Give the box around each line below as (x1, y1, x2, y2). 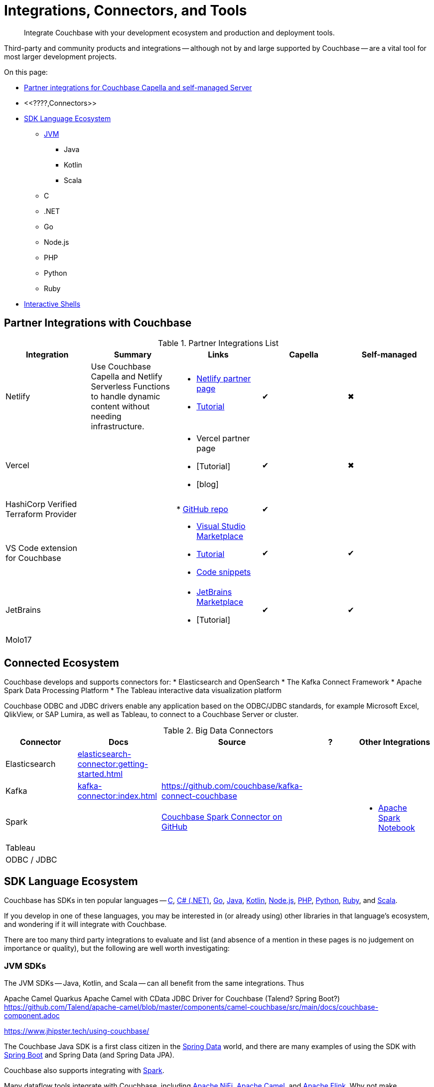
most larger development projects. (4, 52, 117, 61)
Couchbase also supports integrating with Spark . (4, 1066, 164, 1075)
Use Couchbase (91, 361, 151, 371)
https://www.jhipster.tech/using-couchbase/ (4, 1027, 149, 1036)
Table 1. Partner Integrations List (158, 338, 279, 348)
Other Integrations (359, 737, 431, 747)
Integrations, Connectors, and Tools (4, 2, 247, 19)
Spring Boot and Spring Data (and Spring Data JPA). (4, 1051, 174, 1060)
